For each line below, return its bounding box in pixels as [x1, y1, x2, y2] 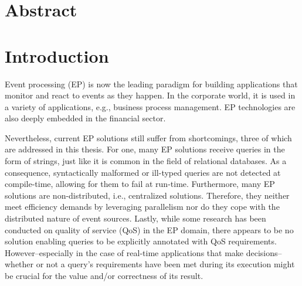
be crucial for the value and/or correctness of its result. [5, 270, 203, 281]
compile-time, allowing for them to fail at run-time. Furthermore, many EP [5, 178, 275, 190]
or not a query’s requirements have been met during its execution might [36, 258, 295, 270]
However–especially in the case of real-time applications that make [5, 246, 244, 258]
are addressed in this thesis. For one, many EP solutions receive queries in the [5, 143, 285, 155]
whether [5, 258, 34, 270]
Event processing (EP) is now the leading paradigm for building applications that [5, 77, 298, 90]
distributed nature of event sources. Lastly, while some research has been [5, 212, 266, 224]
